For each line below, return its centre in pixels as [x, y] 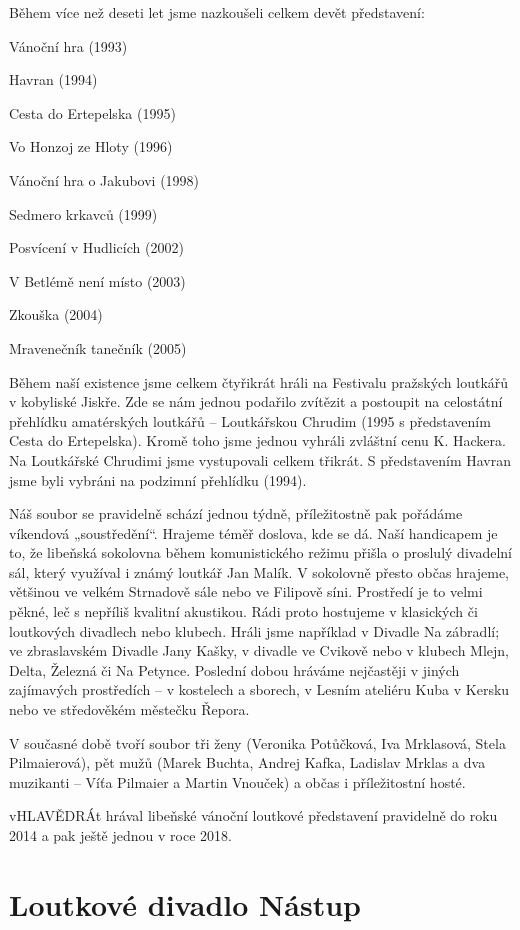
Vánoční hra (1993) [68, 45]
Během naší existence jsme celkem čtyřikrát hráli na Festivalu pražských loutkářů [259, 381]
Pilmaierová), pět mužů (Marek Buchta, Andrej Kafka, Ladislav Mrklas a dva [247, 762]
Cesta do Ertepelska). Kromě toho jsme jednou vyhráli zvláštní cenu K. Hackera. [257, 440]
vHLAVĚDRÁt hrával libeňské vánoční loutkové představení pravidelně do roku [253, 815]
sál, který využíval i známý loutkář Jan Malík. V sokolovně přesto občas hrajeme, [259, 571]
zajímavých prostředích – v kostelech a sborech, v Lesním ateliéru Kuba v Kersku [259, 689]
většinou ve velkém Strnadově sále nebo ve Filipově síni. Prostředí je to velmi [246, 591]
